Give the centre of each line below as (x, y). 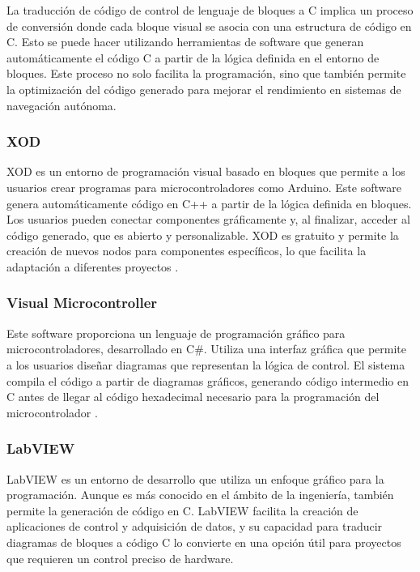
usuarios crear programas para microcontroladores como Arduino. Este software (204, 187)
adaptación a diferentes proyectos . (93, 266)
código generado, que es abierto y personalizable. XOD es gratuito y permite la (203, 235)
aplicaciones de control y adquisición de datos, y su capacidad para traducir (195, 526)
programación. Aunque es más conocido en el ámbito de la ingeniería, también (200, 495)
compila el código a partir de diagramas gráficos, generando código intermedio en (208, 380)
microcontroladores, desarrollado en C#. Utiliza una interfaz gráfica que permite (206, 349)
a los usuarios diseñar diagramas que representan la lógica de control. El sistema (206, 364)
